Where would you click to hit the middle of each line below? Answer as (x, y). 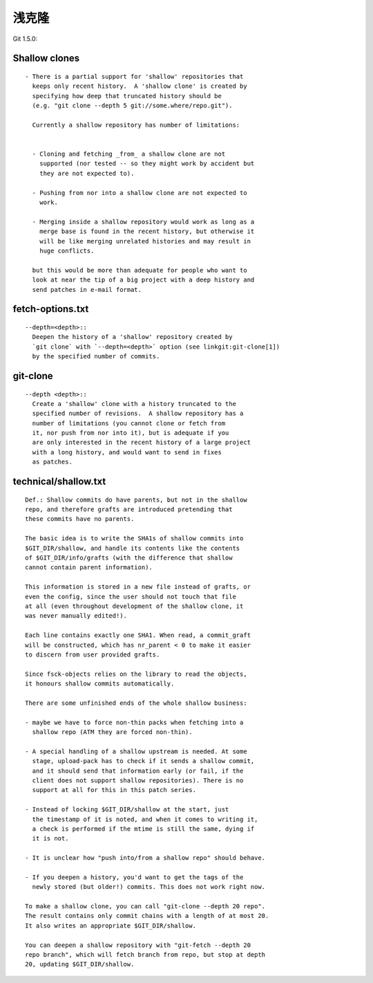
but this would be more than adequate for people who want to (140, 270)
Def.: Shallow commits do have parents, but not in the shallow (136, 499)
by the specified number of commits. (96, 357)
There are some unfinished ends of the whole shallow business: (136, 703)
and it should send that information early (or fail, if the (138, 771)
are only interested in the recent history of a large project (142, 442)
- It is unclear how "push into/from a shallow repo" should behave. (145, 858)
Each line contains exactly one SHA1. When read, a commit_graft (138, 635)
